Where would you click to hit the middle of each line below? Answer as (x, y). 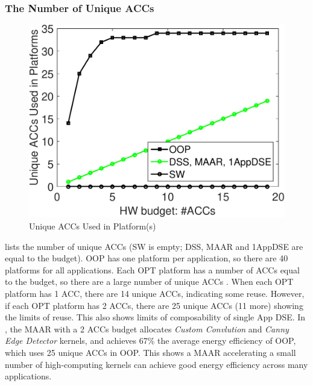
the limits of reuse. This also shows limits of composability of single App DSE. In (155, 317)
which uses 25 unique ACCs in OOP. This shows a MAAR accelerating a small (150, 352)
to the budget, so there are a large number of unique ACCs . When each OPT (149, 282)
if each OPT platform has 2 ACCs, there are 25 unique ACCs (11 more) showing (154, 305)
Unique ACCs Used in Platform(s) (93, 226)
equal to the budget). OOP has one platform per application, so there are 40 (147, 258)
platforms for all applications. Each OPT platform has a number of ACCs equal (152, 269)
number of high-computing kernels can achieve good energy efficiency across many (156, 364)
